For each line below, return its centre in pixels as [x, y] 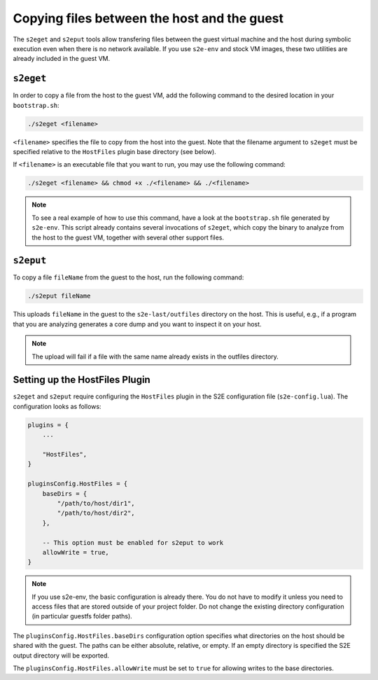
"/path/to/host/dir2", [96, 513]
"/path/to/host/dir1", [96, 503]
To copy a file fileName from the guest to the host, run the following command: [128, 277]
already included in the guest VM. [62, 59]
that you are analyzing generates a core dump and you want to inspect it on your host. [137, 324]
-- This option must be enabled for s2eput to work [133, 542]
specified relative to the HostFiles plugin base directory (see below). [114, 151]
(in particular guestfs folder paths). [82, 616]
